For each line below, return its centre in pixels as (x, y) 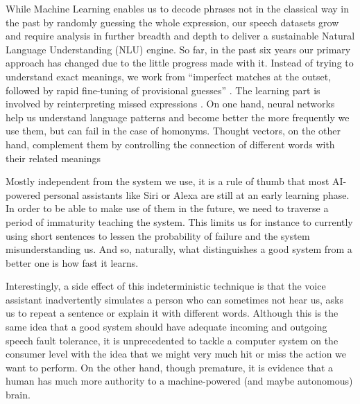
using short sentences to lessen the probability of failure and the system (158, 235)
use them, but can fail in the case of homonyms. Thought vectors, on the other (173, 131)
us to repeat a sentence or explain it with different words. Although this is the (172, 313)
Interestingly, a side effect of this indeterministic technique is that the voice (166, 286)
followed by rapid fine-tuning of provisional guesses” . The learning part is (163, 90)
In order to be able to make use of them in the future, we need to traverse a (167, 208)
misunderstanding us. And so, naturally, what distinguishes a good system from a (179, 249)
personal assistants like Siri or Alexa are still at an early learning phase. (196, 194)
